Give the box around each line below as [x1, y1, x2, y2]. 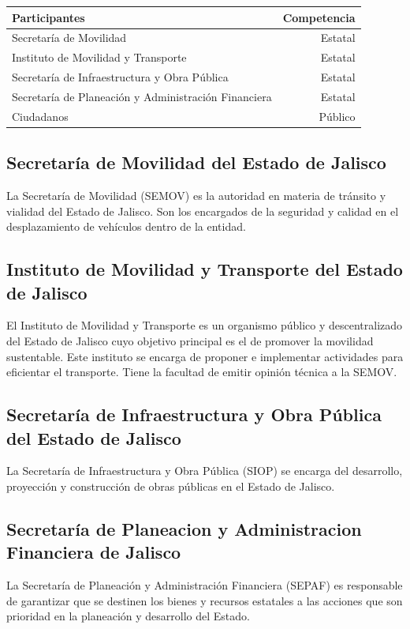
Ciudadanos [12, 107, 69, 124]
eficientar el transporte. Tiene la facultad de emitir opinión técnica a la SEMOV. [6, 363, 397, 380]
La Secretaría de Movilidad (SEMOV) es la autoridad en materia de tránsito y [6, 187, 386, 204]
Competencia [282, 9, 356, 25]
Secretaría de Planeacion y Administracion [6, 516, 362, 540]
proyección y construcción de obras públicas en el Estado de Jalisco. [6, 477, 335, 494]
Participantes [12, 9, 85, 25]
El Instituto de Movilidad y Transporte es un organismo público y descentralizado [6, 317, 403, 333]
